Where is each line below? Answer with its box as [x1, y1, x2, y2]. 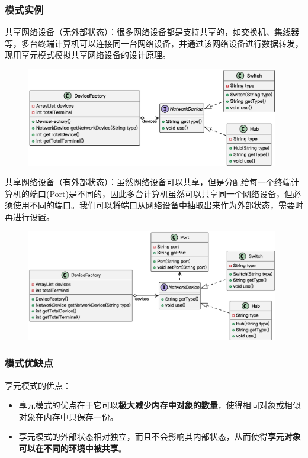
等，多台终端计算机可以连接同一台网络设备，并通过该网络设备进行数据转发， [5, 37, 303, 49]
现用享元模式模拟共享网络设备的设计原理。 [5, 49, 171, 61]
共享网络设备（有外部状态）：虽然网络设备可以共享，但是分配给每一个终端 [5, 176, 291, 188]
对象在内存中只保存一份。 [18, 410, 118, 422]
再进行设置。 [5, 211, 54, 223]
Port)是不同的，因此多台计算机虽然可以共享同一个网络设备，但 [49, 187, 293, 199]
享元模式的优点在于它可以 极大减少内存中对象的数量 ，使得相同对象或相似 [18, 399, 301, 411]
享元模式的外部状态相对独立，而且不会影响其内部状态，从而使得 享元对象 [18, 430, 301, 443]
